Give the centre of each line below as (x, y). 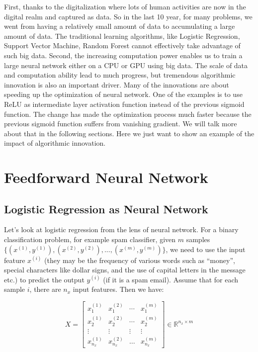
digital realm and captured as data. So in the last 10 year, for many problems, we (128, 16)
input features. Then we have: (118, 289)
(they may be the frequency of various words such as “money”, (140, 260)
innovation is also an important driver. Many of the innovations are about (117, 84)
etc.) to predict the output (44, 279)
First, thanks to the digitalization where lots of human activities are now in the (125, 6)
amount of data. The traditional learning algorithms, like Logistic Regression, (122, 36)
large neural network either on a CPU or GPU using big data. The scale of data (126, 65)
